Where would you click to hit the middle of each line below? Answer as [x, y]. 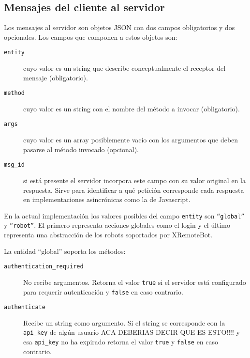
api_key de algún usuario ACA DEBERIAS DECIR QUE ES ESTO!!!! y [132, 332]
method [14, 93]
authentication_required [44, 267]
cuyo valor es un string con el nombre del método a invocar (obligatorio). [132, 108]
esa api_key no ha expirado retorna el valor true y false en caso [121, 342]
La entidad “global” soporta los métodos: [65, 251]
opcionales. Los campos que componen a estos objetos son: [91, 37]
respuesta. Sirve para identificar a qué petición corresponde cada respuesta [134, 190]
